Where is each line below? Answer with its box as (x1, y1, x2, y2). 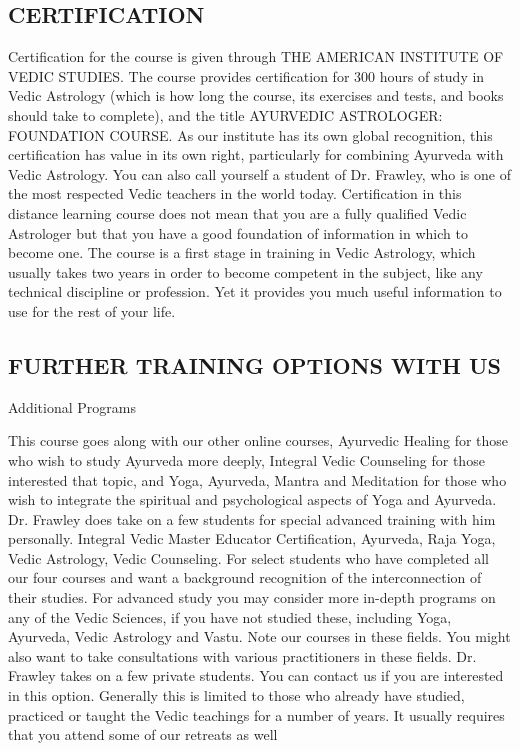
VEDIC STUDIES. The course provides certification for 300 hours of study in (8, 65, 485, 86)
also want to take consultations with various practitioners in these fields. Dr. (8, 645, 477, 666)
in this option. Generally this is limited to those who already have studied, (8, 685, 465, 706)
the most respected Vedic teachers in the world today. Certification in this (8, 183, 462, 204)
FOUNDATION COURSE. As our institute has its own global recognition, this (8, 124, 493, 145)
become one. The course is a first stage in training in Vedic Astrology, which (8, 242, 476, 263)
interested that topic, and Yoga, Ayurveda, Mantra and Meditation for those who (8, 469, 507, 490)
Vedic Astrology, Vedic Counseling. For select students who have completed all (8, 547, 489, 568)
